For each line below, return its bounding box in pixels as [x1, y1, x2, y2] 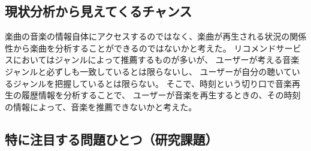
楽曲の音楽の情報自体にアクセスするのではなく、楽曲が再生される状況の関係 [5, 30, 307, 43]
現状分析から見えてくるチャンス [5, 2, 192, 20]
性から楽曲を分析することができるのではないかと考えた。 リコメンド [5, 41, 276, 54]
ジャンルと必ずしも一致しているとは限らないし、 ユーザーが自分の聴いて [5, 65, 292, 77]
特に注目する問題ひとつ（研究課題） [5, 129, 218, 148]
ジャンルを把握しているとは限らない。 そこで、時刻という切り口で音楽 [13, 77, 292, 89]
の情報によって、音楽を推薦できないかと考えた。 [5, 100, 197, 113]
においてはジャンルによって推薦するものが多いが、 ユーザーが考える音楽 [13, 53, 300, 66]
